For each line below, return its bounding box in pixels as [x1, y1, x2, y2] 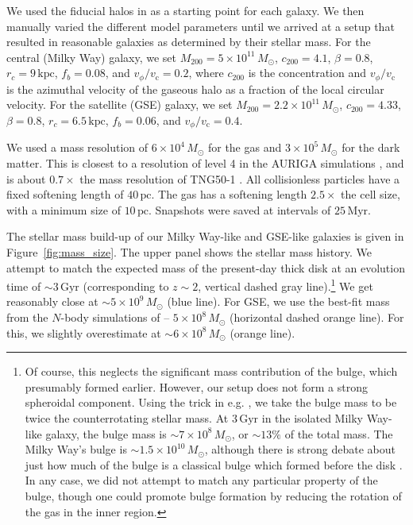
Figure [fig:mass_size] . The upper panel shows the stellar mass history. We [6, 244, 372, 261]
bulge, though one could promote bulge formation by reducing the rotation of [25, 488, 402, 504]
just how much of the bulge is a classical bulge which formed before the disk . [25, 456, 403, 473]
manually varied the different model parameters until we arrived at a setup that [6, 17, 395, 34]
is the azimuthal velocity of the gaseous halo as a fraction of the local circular [6, 80, 384, 97]
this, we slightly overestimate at [6, 324, 161, 341]
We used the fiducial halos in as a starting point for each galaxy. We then [6, 2, 365, 18]
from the [6, 309, 48, 326]
